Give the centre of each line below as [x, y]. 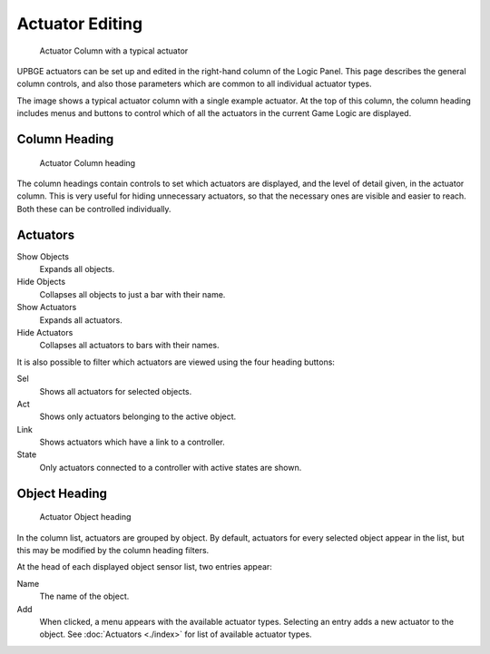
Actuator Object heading [85, 517]
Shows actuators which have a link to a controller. [132, 442]
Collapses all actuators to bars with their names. [129, 346]
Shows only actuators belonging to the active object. [138, 416]
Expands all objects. [77, 268]
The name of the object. [84, 596]
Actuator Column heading [88, 162]
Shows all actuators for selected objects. [116, 391]
